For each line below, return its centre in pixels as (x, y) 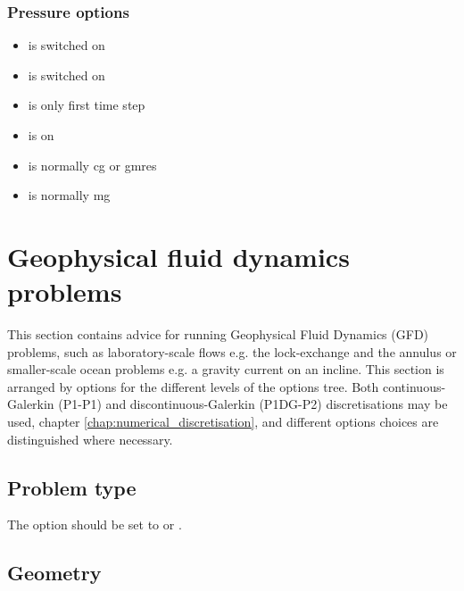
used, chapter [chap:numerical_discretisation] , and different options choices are (223, 422)
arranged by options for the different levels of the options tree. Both (193, 386)
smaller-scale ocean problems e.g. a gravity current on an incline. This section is (226, 369)
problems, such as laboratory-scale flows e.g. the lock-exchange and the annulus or (232, 351)
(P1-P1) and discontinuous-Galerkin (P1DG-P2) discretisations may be (253, 404)
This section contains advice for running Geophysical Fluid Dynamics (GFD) (218, 334)
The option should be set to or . (95, 524)
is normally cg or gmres (92, 165)
